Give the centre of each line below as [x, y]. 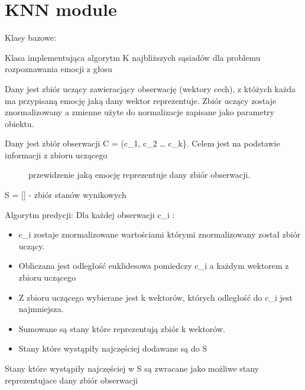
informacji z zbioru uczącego [56, 155]
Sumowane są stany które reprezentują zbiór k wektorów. [122, 328]
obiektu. [20, 123]
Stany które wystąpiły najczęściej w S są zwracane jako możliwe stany [132, 368]
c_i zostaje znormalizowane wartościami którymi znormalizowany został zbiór [160, 234]
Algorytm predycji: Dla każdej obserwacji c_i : [90, 214]
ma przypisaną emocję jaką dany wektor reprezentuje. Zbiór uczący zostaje [141, 100]
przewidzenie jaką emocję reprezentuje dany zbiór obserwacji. [139, 175]
